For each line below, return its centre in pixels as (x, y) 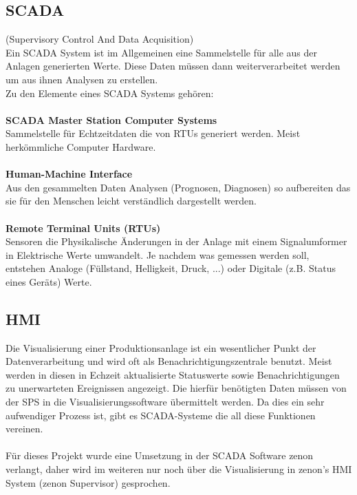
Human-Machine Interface (69, 174)
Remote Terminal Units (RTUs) (83, 228)
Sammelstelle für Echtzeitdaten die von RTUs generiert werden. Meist (153, 133)
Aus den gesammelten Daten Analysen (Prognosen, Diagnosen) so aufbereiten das (178, 187)
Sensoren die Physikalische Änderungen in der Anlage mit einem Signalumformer (176, 241)
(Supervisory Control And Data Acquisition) (100, 39)
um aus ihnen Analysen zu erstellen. (82, 79)
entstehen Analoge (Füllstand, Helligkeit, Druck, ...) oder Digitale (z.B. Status (171, 268)
